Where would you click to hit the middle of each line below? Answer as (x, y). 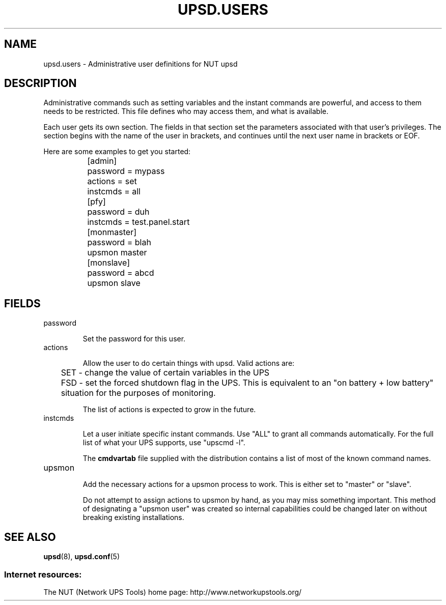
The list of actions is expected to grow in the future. (169, 410)
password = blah (119, 242)
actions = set (112, 181)
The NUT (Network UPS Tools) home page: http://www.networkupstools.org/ (173, 592)
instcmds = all (114, 192)
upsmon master (117, 253)
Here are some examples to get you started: (117, 152)
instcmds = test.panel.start (138, 222)
